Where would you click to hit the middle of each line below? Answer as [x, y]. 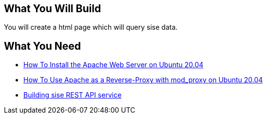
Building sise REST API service [73, 95]
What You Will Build [53, 9]
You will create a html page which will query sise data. [91, 27]
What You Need [42, 46]
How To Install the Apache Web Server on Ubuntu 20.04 [114, 65]
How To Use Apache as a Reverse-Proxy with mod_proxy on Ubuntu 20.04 [143, 80]
